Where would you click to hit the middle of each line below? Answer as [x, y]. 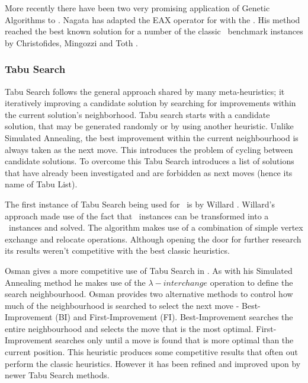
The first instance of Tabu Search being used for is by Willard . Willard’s [140, 204]
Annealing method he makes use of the [75, 282]
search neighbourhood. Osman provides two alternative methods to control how [149, 294]
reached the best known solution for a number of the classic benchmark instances [154, 31]
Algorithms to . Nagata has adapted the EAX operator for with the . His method [153, 19]
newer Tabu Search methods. [57, 375]
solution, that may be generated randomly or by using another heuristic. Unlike [149, 126]
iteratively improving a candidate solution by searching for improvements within [150, 103]
